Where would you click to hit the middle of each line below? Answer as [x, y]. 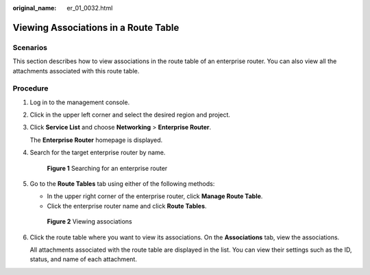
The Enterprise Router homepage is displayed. [96, 140]
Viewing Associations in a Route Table [96, 27]
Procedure [30, 88]
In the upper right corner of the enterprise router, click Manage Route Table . [155, 196]
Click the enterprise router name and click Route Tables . [127, 206]
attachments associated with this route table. [76, 71]
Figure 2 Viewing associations [90, 222]
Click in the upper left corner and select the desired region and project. [130, 115]
